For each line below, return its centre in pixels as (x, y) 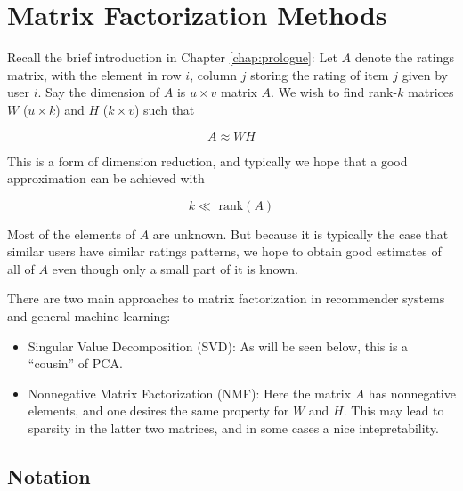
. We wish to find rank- (334, 92)
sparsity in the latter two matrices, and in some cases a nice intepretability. (233, 428)
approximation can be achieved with (106, 178)
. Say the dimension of (99, 92)
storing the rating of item (320, 74)
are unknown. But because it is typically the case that (301, 233)
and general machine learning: (89, 316)
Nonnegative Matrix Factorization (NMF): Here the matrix (190, 393)
